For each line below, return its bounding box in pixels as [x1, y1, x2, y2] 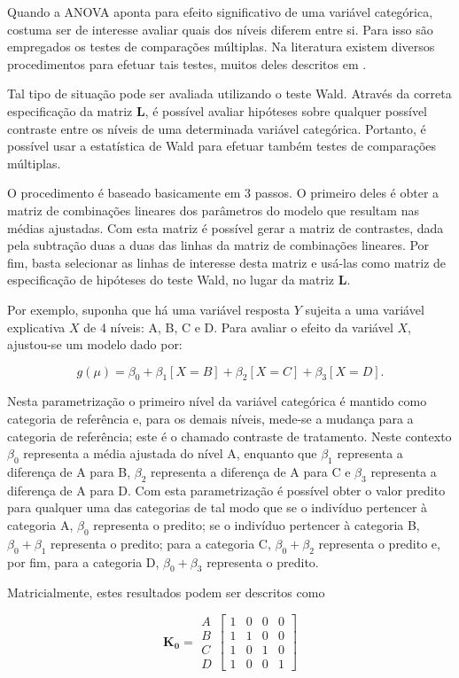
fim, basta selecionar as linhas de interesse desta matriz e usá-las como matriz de [7, 253, 447, 271]
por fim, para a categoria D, [7, 552, 159, 571]
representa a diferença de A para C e [151, 463, 351, 481]
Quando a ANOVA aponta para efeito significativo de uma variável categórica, [7, 3, 433, 20]
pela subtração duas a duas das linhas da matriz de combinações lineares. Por [7, 236, 430, 254]
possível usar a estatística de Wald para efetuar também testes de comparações [7, 136, 437, 155]
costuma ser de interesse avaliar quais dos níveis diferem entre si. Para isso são [7, 19, 433, 38]
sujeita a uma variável [305, 300, 424, 318]
